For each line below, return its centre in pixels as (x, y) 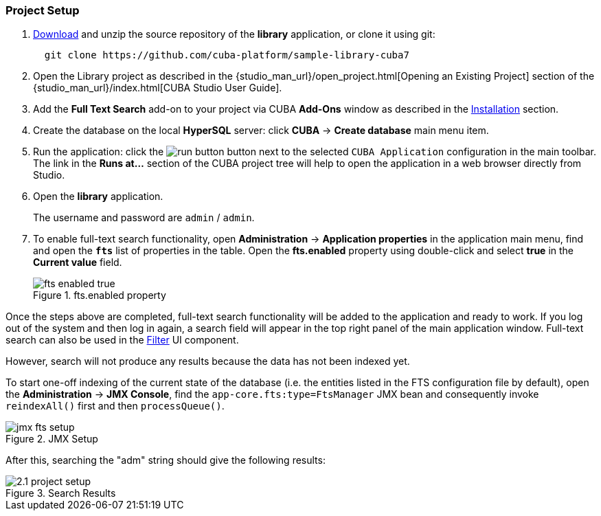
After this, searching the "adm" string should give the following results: (166, 460)
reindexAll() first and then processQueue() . (115, 406)
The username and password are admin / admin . (144, 218)
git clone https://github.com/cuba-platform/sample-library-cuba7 (227, 55)
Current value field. (78, 262)
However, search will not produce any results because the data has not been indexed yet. (208, 361)
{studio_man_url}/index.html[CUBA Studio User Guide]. (158, 88)
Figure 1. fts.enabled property (100, 295)
